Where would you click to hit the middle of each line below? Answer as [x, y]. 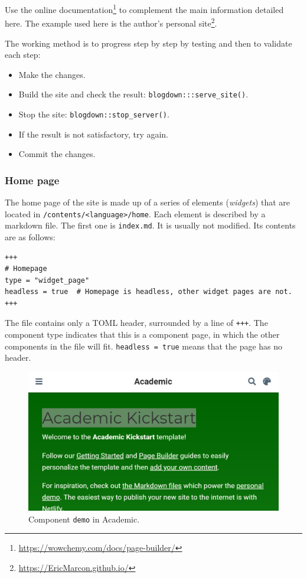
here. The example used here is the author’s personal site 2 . [111, 22]
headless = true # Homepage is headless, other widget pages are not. [148, 292]
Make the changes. [52, 74]
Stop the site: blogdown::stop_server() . [94, 114]
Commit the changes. [57, 154]
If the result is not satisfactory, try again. [94, 134]
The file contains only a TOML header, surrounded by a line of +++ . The [136, 323]
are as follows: [30, 236]
